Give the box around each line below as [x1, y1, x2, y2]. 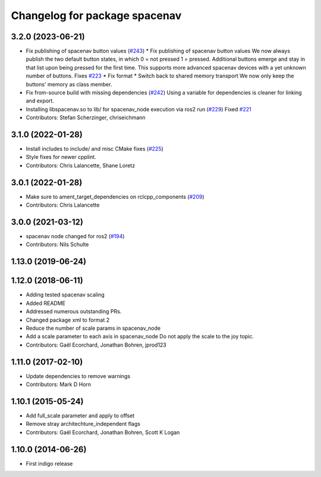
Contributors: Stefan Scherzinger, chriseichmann [26, 114, 146, 121]
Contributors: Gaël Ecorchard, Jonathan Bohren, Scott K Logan [26, 429, 180, 436]
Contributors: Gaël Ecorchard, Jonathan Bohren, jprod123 [26, 341, 166, 348]
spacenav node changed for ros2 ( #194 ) [26, 233, 125, 240]
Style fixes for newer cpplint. [26, 154, 96, 161]
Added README [26, 300, 65, 307]
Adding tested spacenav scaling [26, 291, 105, 298]
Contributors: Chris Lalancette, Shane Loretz [26, 161, 136, 169]
